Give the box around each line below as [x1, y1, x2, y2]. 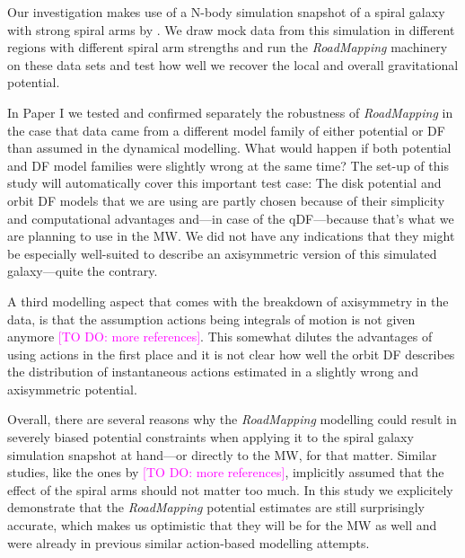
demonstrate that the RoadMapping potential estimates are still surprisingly [7, 498, 425, 517]
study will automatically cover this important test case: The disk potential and [7, 173, 442, 192]
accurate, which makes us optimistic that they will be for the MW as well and [7, 516, 437, 535]
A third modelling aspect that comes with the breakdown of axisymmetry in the [7, 291, 449, 310]
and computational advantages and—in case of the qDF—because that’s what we [7, 208, 454, 227]
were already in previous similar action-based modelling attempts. [7, 533, 370, 552]
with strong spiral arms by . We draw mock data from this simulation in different [7, 20, 455, 39]
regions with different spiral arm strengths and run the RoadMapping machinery [7, 38, 448, 57]
